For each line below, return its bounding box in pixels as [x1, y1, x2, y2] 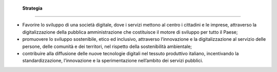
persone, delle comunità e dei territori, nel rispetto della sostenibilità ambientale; [22, 43, 192, 50]
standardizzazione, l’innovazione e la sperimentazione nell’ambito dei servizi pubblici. [22, 58, 204, 64]
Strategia [22, 5, 43, 11]
